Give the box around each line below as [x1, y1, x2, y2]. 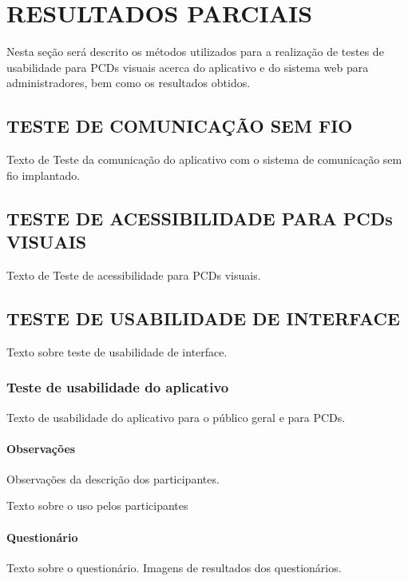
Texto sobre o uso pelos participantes [6, 497, 188, 514]
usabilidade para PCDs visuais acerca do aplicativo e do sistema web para [6, 58, 369, 75]
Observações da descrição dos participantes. [6, 470, 220, 487]
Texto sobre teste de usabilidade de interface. [6, 343, 228, 360]
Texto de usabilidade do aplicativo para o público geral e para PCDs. [6, 408, 346, 425]
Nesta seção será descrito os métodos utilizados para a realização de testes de [6, 43, 384, 60]
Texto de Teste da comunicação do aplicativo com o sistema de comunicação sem [6, 151, 402, 168]
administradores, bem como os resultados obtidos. [6, 74, 251, 91]
